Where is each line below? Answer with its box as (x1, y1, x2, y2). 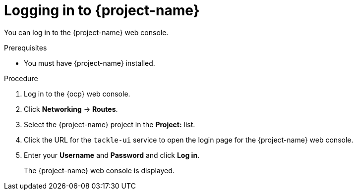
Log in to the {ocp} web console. (24, 89, 130, 98)
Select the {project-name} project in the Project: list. (24, 120, 195, 129)
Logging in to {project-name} (4, 2, 200, 19)
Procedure (4, 74, 38, 83)
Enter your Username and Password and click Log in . (24, 150, 200, 159)
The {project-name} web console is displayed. (24, 166, 175, 175)
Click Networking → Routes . (24, 104, 118, 113)
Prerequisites (4, 43, 47, 52)
